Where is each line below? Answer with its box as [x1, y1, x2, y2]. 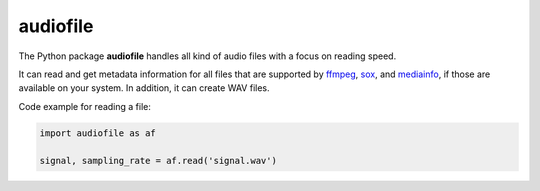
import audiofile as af [39, 127, 157, 139]
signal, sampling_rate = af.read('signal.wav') [39, 155, 277, 167]
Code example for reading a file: [18, 100, 152, 112]
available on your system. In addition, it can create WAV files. [18, 82, 270, 94]
